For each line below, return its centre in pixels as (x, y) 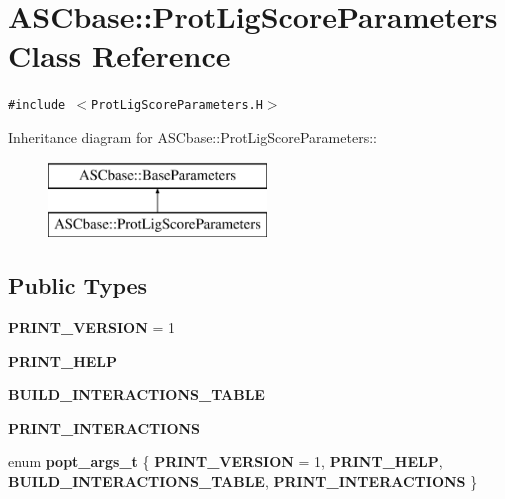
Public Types (78, 285)
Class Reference (119, 55)
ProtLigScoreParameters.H (177, 105)
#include (37, 105)
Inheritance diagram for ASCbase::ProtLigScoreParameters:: (192, 136)
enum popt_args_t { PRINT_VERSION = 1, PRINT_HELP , (225, 461)
